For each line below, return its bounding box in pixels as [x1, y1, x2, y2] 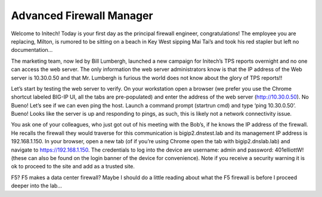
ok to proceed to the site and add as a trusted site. [11, 163, 135, 170]
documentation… [11, 47, 53, 54]
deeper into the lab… [11, 182, 63, 189]
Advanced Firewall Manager [11, 9, 153, 22]
